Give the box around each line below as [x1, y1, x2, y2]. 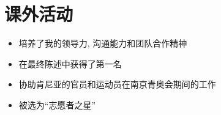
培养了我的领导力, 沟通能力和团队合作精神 [18, 37, 187, 50]
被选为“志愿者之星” [18, 98, 96, 111]
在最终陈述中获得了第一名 [18, 57, 122, 70]
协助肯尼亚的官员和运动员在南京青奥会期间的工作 [18, 78, 216, 91]
